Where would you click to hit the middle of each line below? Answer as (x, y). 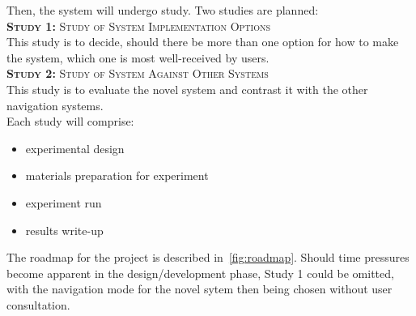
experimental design (75, 148)
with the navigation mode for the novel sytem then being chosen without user (200, 289)
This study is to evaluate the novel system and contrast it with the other (187, 89)
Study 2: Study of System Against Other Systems (138, 73)
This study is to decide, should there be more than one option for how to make (203, 42)
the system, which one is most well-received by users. (138, 57)
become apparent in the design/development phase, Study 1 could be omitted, (200, 273)
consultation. (38, 304)
